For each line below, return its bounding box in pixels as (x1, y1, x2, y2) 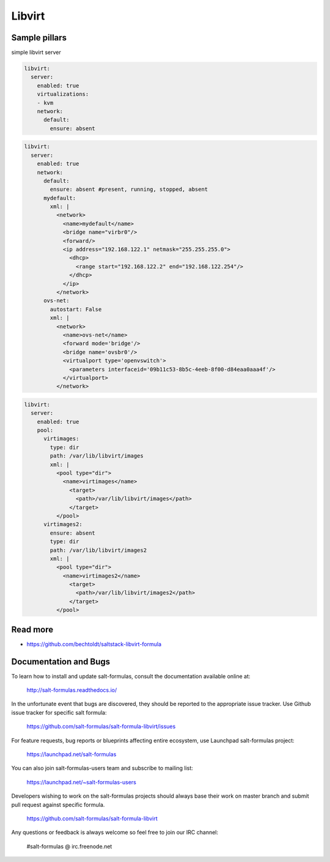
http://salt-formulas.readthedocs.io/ (26, 686, 117, 694)
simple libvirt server (11, 49, 61, 56)
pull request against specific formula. (11, 801, 105, 808)
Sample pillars (11, 32, 67, 43)
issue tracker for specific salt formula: (11, 708, 107, 716)
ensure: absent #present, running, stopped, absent (50, 186, 208, 193)
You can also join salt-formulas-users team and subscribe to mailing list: (11, 765, 194, 772)
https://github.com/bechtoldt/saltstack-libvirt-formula (26, 640, 162, 648)
